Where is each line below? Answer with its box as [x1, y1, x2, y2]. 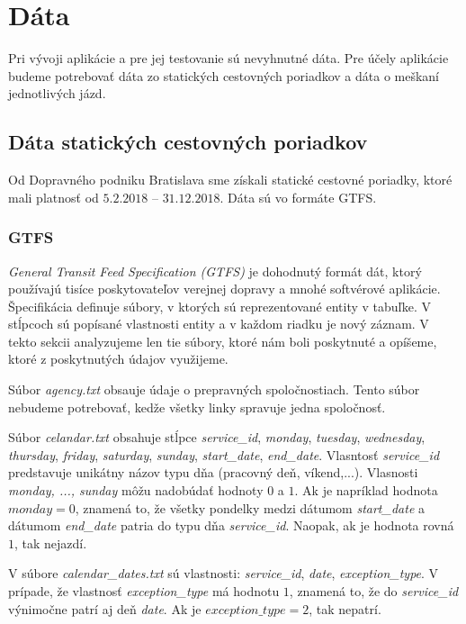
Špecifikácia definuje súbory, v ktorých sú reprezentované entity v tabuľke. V [8, 296, 432, 315]
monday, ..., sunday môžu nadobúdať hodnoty [8, 481, 264, 500]
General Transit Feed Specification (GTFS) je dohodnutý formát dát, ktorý [8, 261, 422, 280]
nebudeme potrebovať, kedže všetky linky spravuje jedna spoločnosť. [8, 397, 386, 416]
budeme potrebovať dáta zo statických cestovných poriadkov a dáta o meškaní [8, 66, 440, 85]
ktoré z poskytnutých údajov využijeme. [8, 349, 229, 368]
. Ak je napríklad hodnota [294, 481, 438, 500]
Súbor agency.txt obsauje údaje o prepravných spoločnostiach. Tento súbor [8, 380, 420, 399]
